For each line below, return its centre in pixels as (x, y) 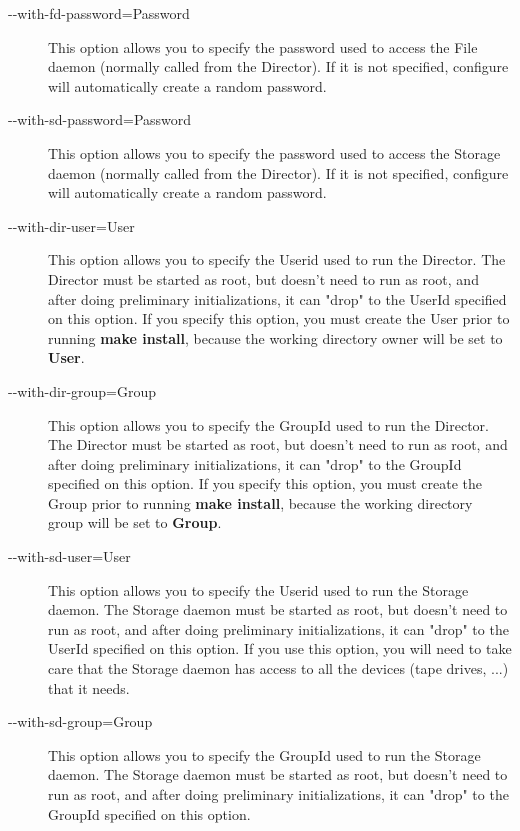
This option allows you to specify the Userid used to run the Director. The (277, 259)
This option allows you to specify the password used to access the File (263, 46)
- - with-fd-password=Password (99, 13)
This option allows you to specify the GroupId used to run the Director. (268, 424)
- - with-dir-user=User (71, 225)
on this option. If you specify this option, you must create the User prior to (279, 318)
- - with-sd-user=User (69, 556)
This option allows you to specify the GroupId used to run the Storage (264, 754)
